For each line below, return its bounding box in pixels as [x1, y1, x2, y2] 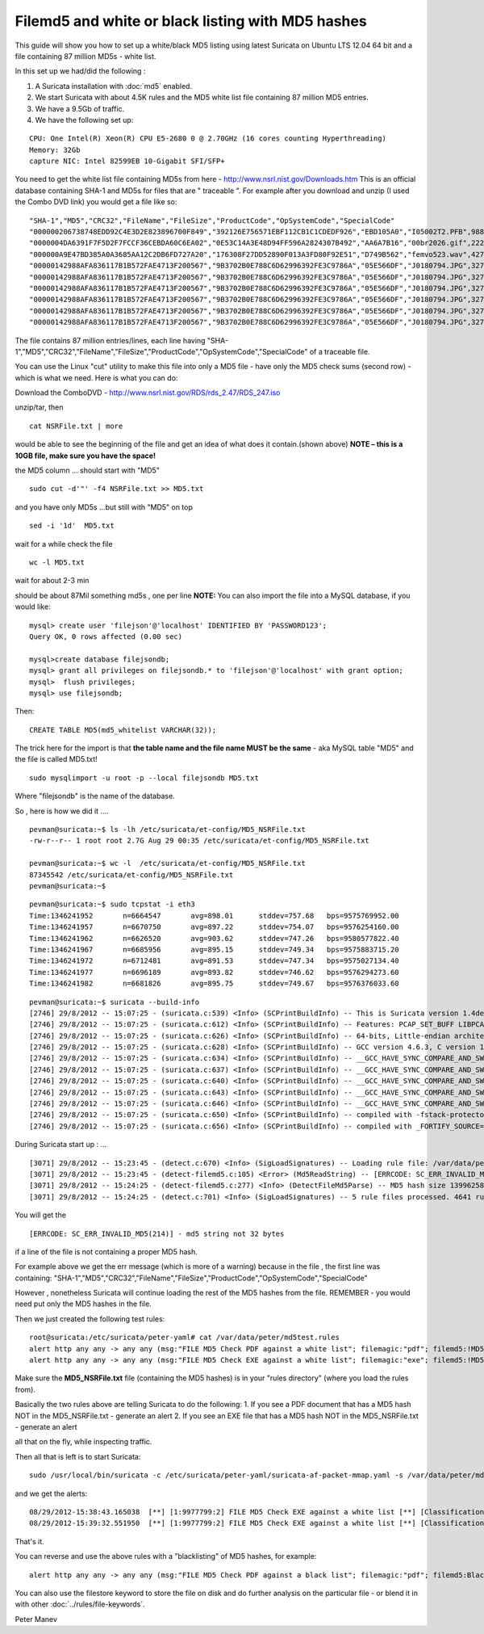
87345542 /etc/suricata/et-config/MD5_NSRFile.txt [29, 870, 234, 880]
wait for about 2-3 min [15, 576, 90, 586]
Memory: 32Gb [29, 145, 81, 154]
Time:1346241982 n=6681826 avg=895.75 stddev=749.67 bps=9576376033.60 [29, 979, 399, 989]
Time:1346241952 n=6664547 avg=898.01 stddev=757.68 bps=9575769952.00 [29, 911, 399, 920]
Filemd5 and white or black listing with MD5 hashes [15, 12, 367, 30]
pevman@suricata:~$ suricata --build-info [29, 998, 200, 1006]
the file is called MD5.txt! [15, 754, 98, 764]
